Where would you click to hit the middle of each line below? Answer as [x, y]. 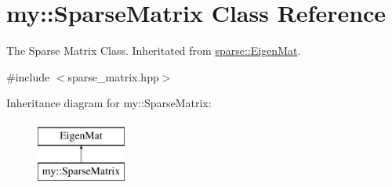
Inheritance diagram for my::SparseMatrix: [109, 103]
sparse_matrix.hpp [113, 76]
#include [28, 76]
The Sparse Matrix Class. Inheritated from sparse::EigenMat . [154, 50]
